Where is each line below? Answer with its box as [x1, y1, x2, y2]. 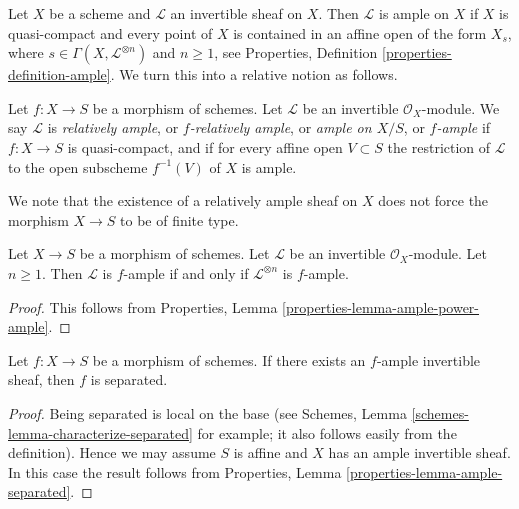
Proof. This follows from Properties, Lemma [8, 296, 278, 317]
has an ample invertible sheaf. [328, 442, 511, 463]
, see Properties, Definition [214, 42, 378, 63]
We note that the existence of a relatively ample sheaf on [8, 190, 358, 211]
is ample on [379, 3, 450, 23]
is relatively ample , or [47, 117, 179, 138]
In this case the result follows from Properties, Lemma [8, 461, 342, 482]
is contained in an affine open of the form [233, 22, 487, 43]
